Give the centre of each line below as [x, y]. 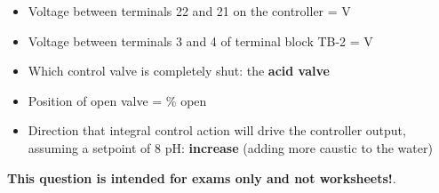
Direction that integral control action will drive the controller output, [217, 130]
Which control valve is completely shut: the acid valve [179, 71]
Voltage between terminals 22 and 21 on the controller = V [189, 11]
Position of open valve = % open [117, 100]
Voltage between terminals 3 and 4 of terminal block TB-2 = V [200, 40]
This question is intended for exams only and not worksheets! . [202, 177]
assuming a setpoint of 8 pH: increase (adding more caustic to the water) [230, 147]
